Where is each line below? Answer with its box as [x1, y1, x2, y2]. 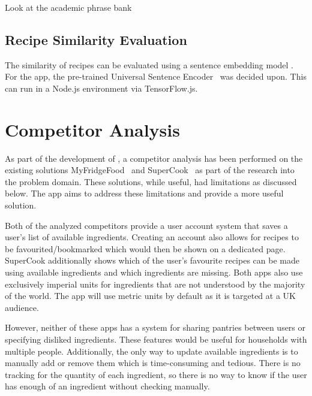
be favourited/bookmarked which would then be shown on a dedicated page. [5, 242, 286, 255]
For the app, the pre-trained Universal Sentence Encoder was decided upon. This [5, 70, 307, 83]
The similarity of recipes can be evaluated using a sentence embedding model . [5, 58, 294, 71]
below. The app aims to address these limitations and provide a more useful [5, 187, 284, 199]
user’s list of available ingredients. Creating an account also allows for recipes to [5, 231, 299, 243]
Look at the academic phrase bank [5, 1, 132, 13]
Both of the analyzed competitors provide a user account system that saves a [5, 219, 288, 231]
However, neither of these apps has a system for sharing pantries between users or [5, 321, 306, 334]
